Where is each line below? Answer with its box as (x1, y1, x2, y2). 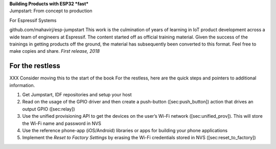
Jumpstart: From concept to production (9, 8, 93, 14)
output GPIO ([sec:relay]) (22, 105, 75, 112)
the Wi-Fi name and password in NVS (22, 120, 102, 126)
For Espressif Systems (9, 17, 57, 23)
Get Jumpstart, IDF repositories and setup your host (22, 92, 132, 98)
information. (9, 82, 35, 88)
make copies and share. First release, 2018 (9, 48, 100, 54)
